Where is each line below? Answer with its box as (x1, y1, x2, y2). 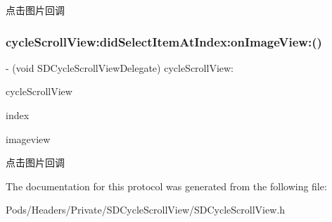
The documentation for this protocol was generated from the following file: (6, 178, 327, 193)
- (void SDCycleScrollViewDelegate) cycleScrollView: (6, 60, 234, 75)
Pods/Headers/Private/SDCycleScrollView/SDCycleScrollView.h (6, 202, 285, 217)
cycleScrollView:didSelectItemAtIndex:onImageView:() (6, 32, 322, 50)
